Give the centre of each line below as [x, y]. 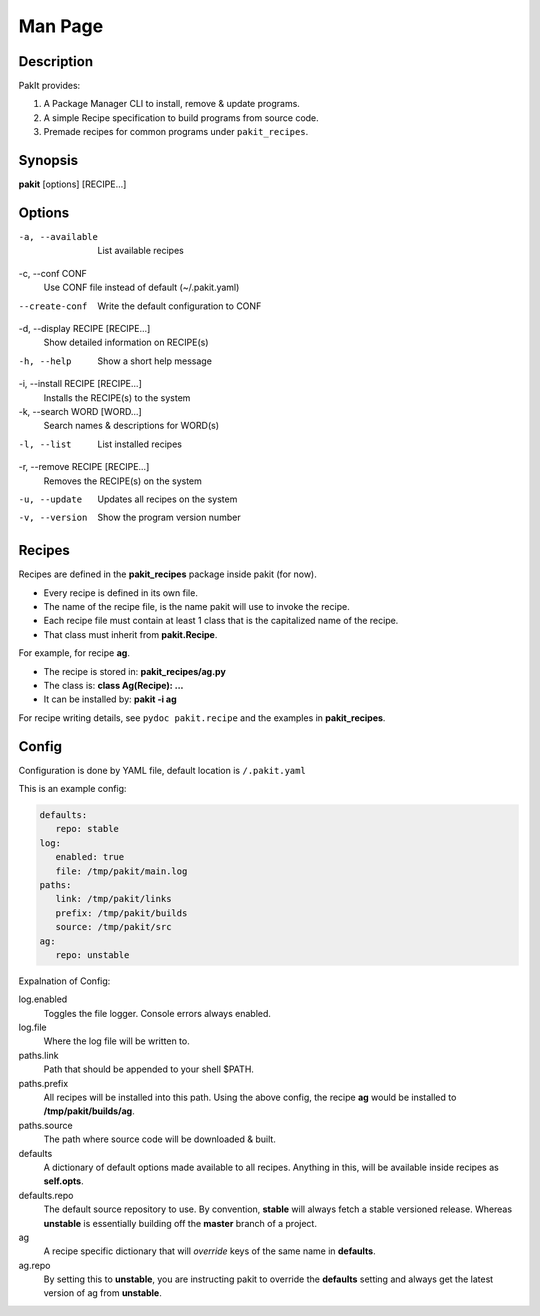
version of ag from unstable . [102, 1293]
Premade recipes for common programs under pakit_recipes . [176, 132]
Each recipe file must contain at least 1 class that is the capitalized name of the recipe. [221, 621]
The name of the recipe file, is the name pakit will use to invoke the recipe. [196, 606]
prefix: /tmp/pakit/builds [121, 913]
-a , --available [58, 237]
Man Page [61, 26]
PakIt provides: [49, 86]
